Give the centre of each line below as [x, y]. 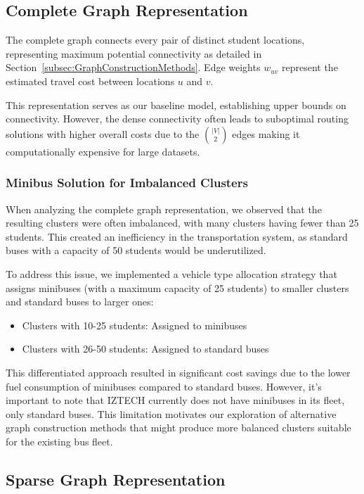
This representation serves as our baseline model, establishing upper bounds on [176, 104]
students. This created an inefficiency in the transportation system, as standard [177, 236]
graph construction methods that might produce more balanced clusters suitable [178, 427]
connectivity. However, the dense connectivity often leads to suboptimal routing [177, 119]
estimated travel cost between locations [90, 81]
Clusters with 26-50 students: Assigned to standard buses [145, 349]
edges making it [266, 133]
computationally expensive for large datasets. [103, 151]
